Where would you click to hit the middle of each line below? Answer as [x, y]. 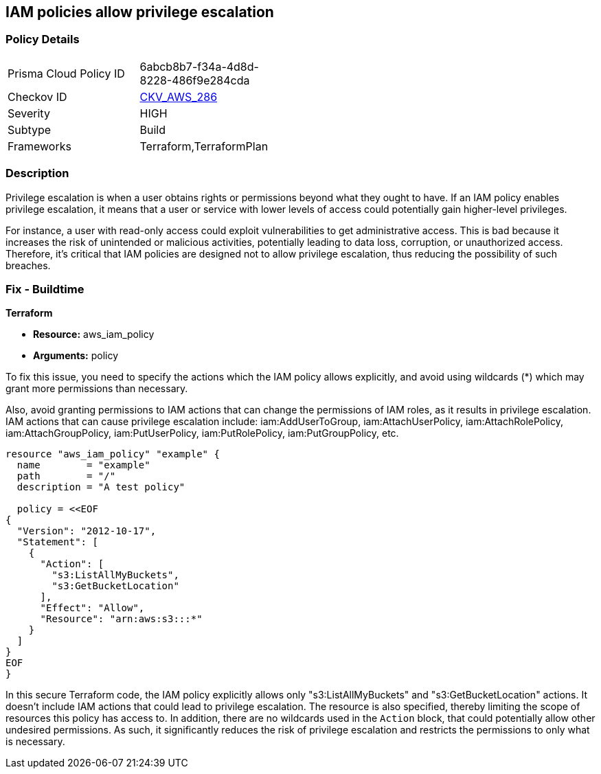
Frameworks [39, 146]
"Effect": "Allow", [92, 608]
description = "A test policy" [101, 487]
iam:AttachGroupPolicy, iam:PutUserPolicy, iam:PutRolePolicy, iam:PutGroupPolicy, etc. [202, 433]
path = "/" [66, 476]
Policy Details [43, 39]
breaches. [28, 265]
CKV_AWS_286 [179, 96]
